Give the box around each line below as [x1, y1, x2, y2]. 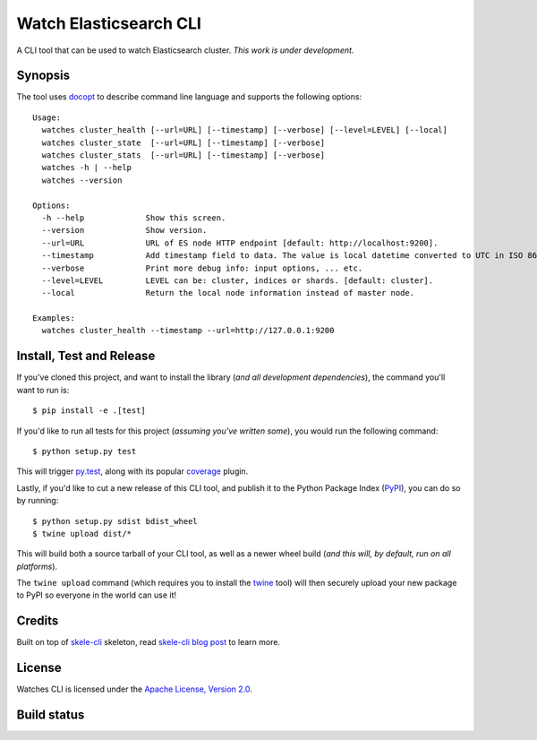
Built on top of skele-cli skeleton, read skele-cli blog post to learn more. [16, 637, 281, 648]
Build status [16, 708, 85, 723]
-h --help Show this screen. [41, 212, 226, 223]
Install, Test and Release [16, 348, 156, 364]
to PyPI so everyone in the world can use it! [16, 589, 177, 600]
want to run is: [16, 384, 70, 395]
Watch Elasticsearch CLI [16, 13, 201, 33]
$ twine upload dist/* [32, 529, 132, 538]
